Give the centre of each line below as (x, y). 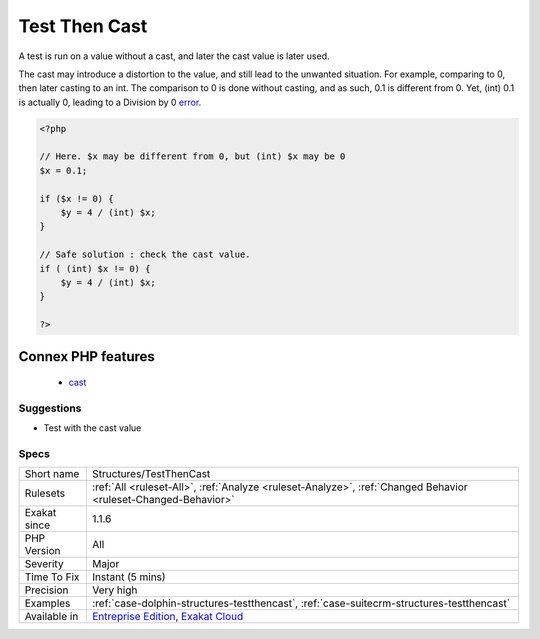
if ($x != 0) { (76, 198)
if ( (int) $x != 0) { (95, 268)
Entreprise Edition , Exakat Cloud (167, 617)
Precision (46, 590)
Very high (114, 590)
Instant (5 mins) (128, 577)
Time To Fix (52, 577)
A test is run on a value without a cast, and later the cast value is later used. (174, 56)
